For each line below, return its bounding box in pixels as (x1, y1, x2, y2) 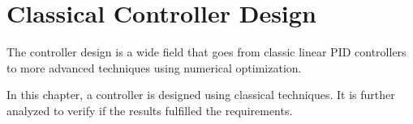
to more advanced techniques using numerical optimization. (6, 59, 302, 76)
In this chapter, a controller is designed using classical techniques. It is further (6, 86, 395, 103)
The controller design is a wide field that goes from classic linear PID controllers (6, 43, 407, 60)
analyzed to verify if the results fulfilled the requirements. (6, 101, 293, 118)
